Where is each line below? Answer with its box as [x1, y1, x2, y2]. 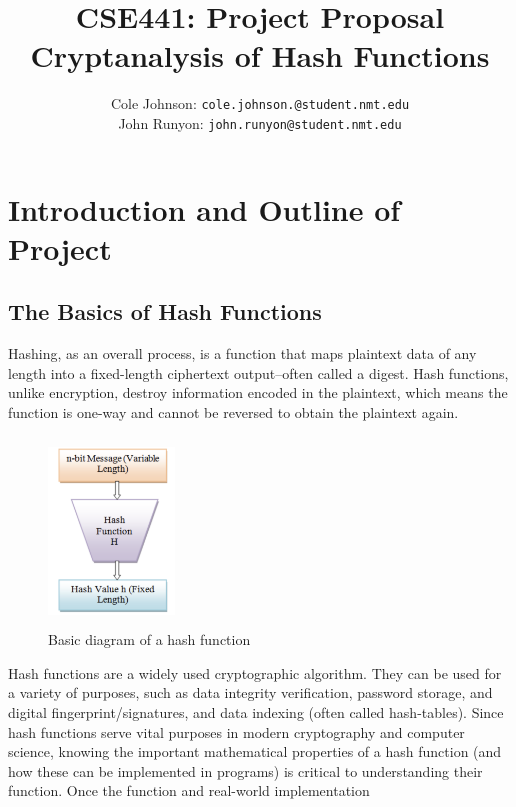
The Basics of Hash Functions [8, 296, 322, 327]
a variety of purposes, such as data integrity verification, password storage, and [8, 682, 493, 703]
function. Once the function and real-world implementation [8, 780, 370, 801]
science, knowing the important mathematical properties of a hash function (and [8, 741, 502, 762]
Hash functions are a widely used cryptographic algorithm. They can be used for [8, 662, 502, 683]
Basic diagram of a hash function [48, 629, 251, 650]
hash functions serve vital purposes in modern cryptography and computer [8, 721, 465, 742]
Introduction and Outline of [8, 188, 401, 229]
